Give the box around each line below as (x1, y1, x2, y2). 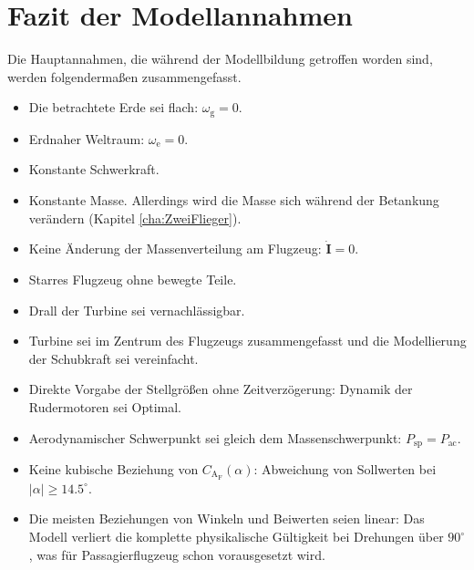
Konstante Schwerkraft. (28, 160, 160, 179)
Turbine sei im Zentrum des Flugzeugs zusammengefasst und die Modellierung (28, 331, 467, 350)
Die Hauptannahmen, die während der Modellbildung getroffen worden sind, (7, 49, 433, 68)
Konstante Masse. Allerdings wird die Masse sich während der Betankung (28, 190, 439, 209)
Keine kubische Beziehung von (28, 459, 199, 478)
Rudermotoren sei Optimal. (28, 397, 181, 416)
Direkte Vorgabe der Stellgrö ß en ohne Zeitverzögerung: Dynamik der (28, 379, 413, 399)
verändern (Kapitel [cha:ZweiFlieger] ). (28, 208, 242, 227)
